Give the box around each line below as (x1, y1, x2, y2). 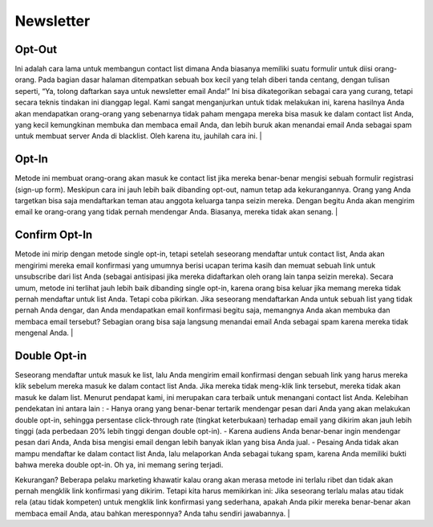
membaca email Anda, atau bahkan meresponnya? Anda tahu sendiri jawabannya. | (14, 509, 290, 518)
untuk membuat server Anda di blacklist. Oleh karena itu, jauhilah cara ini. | (14, 131, 262, 141)
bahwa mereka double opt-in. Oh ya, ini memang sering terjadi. (14, 460, 224, 470)
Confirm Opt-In (14, 228, 93, 242)
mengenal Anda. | (14, 328, 74, 337)
